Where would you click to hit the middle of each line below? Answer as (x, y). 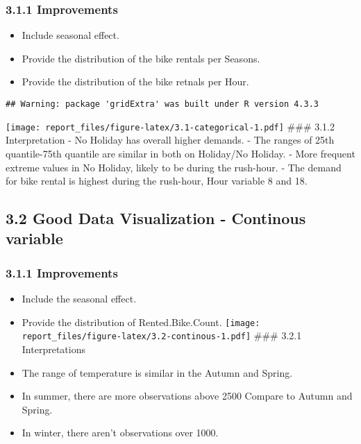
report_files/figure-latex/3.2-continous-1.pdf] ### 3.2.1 (162, 335)
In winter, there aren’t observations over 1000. (120, 433)
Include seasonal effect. (70, 35)
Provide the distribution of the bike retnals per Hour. (135, 82)
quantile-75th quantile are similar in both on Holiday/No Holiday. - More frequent (180, 153)
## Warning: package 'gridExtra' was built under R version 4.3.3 (162, 104)
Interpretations (53, 349)
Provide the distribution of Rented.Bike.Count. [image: (141, 322)
